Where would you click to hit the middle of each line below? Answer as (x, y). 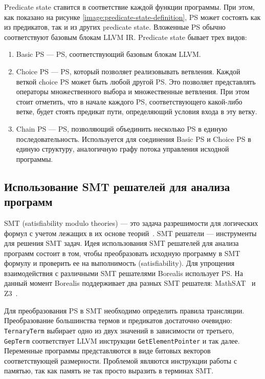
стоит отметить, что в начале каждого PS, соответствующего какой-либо (129, 101)
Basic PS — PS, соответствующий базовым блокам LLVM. (108, 54)
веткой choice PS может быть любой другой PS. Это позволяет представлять (136, 81)
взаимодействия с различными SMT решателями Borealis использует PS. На (124, 273)
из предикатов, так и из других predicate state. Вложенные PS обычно (115, 27)
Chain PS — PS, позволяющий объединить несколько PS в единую (122, 128)
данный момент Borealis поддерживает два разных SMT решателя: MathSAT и (130, 283)
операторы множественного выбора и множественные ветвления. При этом (133, 91)
